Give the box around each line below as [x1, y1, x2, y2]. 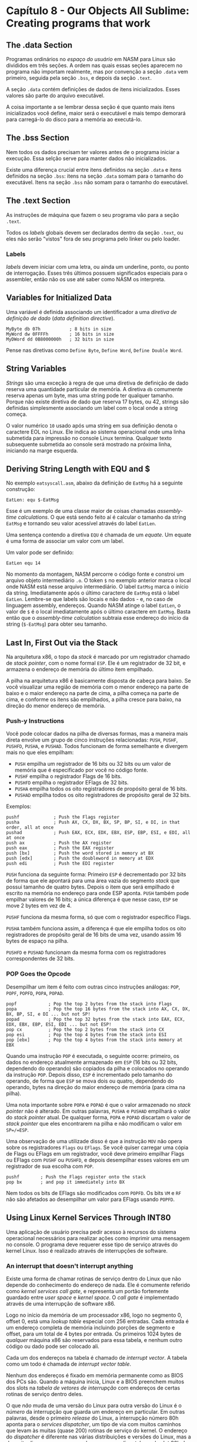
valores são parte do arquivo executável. [6, 92, 105, 99]
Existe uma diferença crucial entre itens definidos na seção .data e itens [6, 166, 182, 173]
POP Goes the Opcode [6, 970, 71, 978]
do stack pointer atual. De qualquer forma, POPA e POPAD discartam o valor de [6, 1113, 191, 1121]
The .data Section [6, 40, 72, 50]
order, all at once [6, 825, 54, 830]
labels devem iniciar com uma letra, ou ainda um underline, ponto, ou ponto [6, 263, 189, 270]
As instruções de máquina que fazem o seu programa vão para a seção [6, 211, 179, 218]
